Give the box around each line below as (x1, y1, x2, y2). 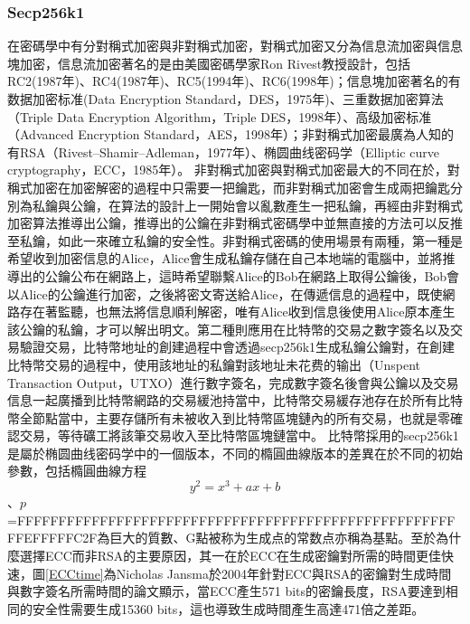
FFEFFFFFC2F (7, 528, 98, 547)
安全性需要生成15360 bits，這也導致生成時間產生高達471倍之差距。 (32, 599, 425, 618)
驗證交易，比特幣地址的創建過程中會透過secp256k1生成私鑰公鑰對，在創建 (19, 337, 456, 356)
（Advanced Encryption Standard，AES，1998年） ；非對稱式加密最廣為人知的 (7, 125, 455, 144)
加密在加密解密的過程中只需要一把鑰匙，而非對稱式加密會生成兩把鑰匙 (32, 177, 450, 196)
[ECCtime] (45, 563, 104, 582)
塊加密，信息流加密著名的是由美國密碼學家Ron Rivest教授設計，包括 (7, 53, 411, 72)
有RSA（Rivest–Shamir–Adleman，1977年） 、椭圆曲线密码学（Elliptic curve (7, 142, 439, 161)
